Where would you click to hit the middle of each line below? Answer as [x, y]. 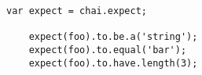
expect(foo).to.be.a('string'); [113, 37]
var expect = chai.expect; [77, 11]
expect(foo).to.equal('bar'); [108, 50]
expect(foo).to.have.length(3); [113, 63]
